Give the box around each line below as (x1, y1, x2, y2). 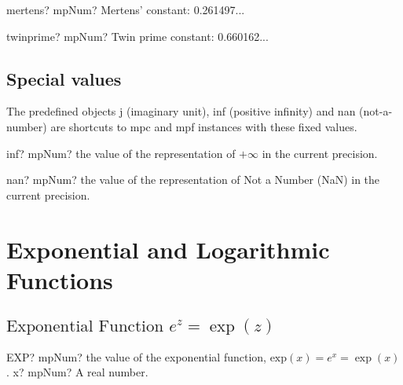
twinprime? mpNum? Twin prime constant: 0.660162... (6, 27, 269, 44)
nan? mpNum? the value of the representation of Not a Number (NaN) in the (6, 171, 380, 188)
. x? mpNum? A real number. (6, 364, 148, 380)
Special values (6, 66, 122, 90)
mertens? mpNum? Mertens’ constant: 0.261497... (6, 2, 245, 17)
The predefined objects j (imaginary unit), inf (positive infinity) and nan (6, 103, 356, 119)
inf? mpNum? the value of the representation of (6, 145, 236, 161)
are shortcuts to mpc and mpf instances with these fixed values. (50, 118, 357, 134)
